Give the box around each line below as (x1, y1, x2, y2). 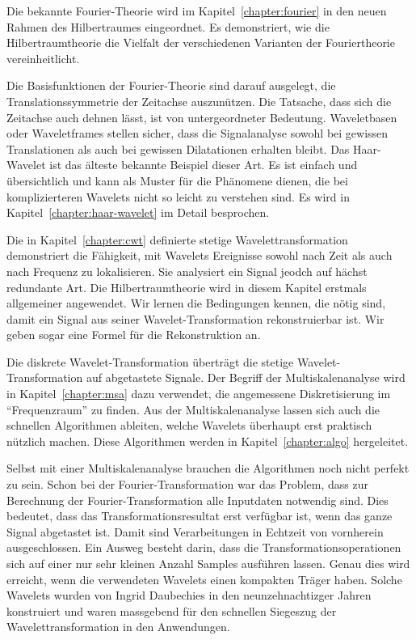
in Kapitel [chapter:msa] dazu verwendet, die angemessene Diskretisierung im (6, 385, 391, 402)
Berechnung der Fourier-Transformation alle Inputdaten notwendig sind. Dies (6, 491, 389, 508)
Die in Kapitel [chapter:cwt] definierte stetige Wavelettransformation (6, 231, 348, 248)
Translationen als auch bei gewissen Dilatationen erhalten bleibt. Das (6, 140, 350, 157)
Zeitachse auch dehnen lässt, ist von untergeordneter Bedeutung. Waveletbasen (6, 108, 397, 125)
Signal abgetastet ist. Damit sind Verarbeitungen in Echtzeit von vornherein (6, 523, 384, 540)
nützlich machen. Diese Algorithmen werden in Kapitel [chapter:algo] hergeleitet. (6, 432, 409, 449)
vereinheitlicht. (6, 49, 80, 66)
